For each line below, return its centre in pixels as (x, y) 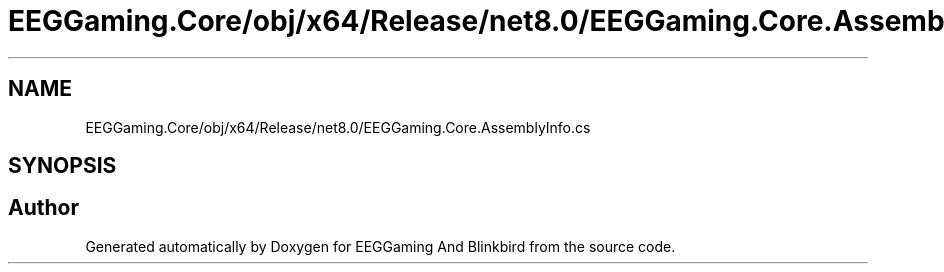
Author (43, 208)
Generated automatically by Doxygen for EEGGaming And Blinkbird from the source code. (380, 246)
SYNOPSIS (62, 166)
